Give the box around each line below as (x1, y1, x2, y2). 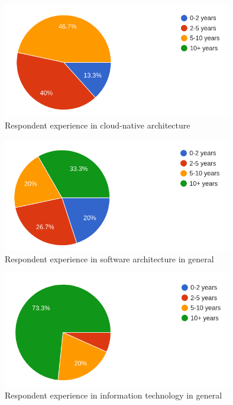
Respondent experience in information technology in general (5, 389, 222, 401)
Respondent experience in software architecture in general (5, 252, 214, 265)
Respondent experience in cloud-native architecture (5, 119, 190, 131)
